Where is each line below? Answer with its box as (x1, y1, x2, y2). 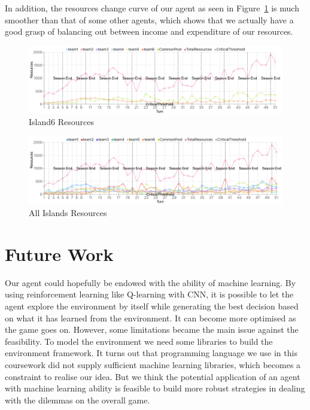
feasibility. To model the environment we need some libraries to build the (5, 335, 273, 347)
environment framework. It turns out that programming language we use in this (5, 347, 297, 359)
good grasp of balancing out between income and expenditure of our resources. (5, 25, 293, 38)
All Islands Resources (29, 206, 107, 219)
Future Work (5, 241, 114, 266)
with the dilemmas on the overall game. (5, 393, 150, 406)
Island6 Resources (29, 116, 94, 128)
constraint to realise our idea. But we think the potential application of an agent (5, 370, 300, 382)
